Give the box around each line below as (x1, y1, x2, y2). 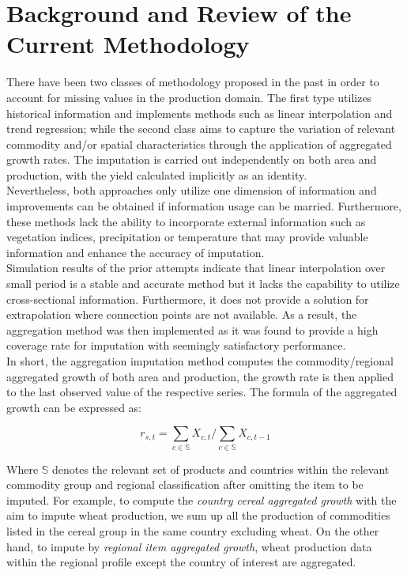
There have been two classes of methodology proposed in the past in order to (6, 74, 379, 90)
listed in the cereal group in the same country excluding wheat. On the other (6, 523, 379, 539)
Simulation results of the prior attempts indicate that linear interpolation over (6, 259, 386, 276)
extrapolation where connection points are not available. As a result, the (6, 306, 357, 323)
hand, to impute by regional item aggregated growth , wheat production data (6, 538, 372, 554)
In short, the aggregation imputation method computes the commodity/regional (6, 353, 394, 369)
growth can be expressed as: (6, 399, 142, 415)
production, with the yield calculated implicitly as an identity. (6, 166, 307, 183)
